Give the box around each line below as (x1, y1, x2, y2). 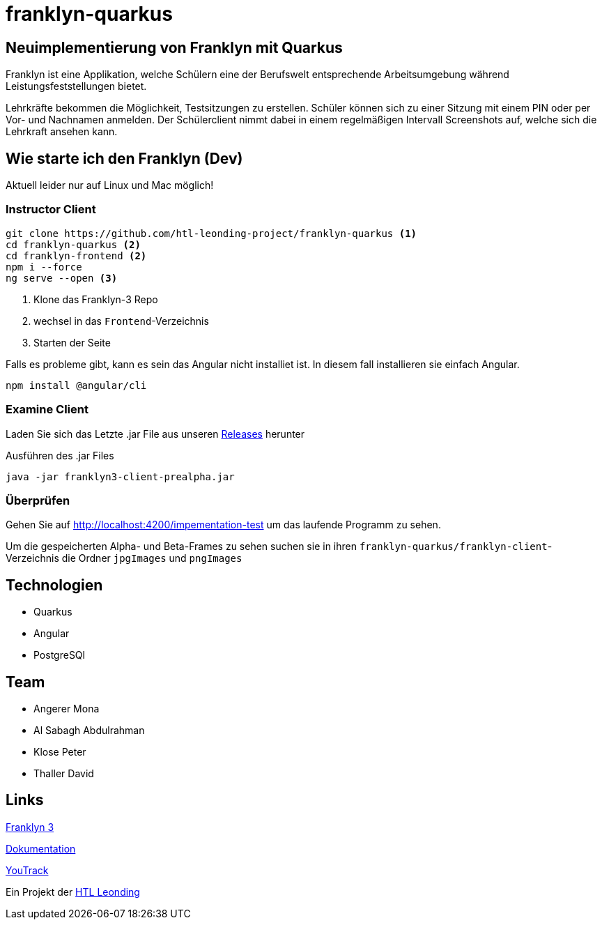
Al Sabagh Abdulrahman (33, 724, 145, 736)
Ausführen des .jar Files (6, 449, 114, 461)
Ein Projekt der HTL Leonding (6, 885, 140, 898)
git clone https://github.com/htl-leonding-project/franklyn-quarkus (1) (6, 227, 417, 239)
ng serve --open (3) (6, 272, 118, 284)
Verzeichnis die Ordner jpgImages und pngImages (6, 552, 242, 565)
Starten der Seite (33, 336, 111, 349)
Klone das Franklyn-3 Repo (33, 293, 158, 305)
